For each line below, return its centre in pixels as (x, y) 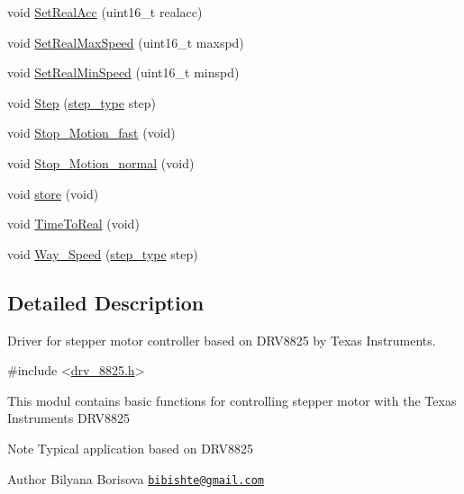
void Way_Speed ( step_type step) (103, 253)
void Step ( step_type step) (82, 102)
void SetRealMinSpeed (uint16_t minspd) (123, 72)
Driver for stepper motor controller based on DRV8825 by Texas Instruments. (222, 340)
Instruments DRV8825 (68, 418)
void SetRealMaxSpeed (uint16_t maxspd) (126, 42)
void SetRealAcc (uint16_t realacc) (105, 12)
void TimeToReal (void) (73, 224)
